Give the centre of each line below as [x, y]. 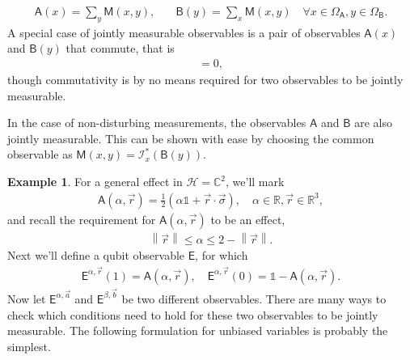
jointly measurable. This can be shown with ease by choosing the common [191, 138]
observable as [40, 154]
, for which [222, 255]
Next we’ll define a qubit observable [96, 255]
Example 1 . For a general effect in [95, 182]
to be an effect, [248, 219]
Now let [27, 298]
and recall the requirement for [82, 219]
